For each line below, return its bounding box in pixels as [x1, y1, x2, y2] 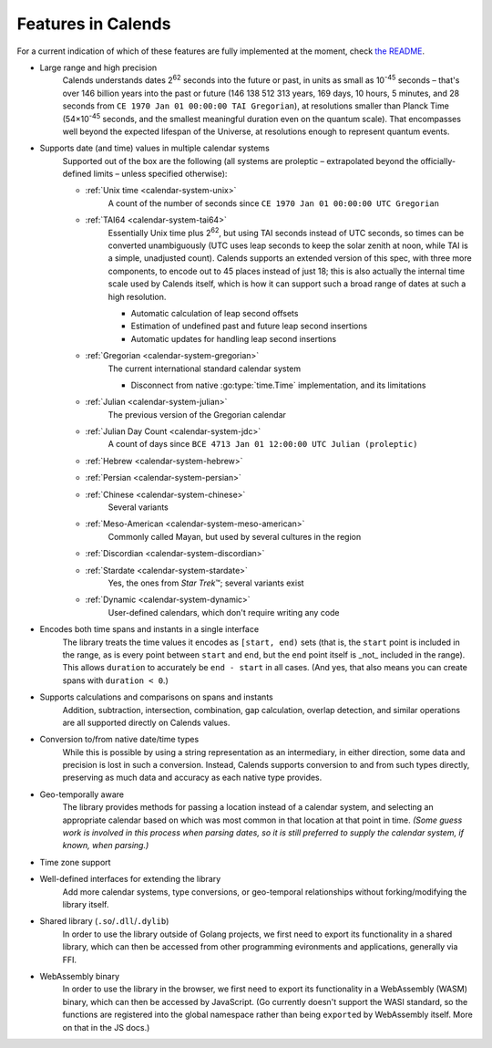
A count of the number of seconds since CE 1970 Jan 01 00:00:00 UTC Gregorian [108, 197, 439, 209]
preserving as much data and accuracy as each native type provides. [62, 772, 323, 783]
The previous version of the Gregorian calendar [108, 409, 287, 420]
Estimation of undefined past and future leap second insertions [130, 320, 368, 332]
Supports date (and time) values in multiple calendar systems [39, 142, 271, 154]
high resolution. [108, 291, 167, 302]
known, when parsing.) [62, 840, 149, 851]
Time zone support [39, 856, 111, 867]
